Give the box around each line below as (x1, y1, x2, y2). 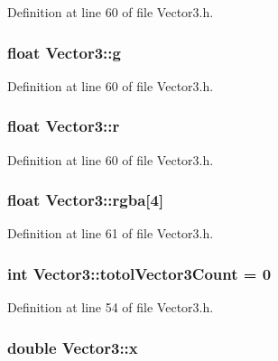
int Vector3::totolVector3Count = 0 (7, 262, 272, 284)
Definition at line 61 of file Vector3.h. (7, 224, 214, 243)
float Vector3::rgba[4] (7, 189, 164, 211)
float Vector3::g (7, 41, 121, 63)
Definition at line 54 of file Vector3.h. (7, 298, 214, 317)
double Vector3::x (7, 336, 138, 358)
